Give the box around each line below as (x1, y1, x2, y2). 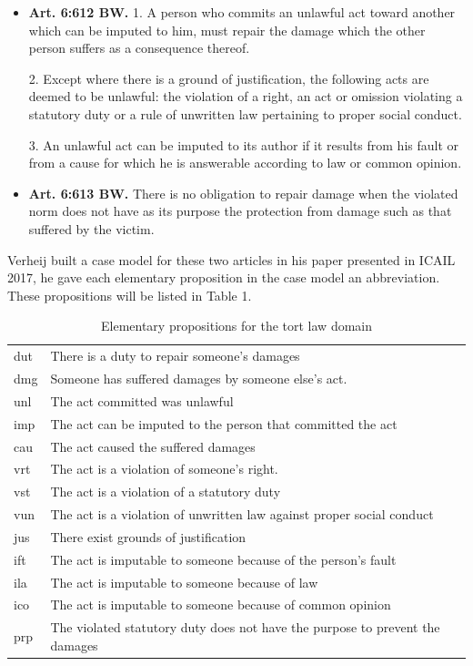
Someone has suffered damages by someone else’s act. (50, 369, 347, 387)
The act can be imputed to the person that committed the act (50, 414, 398, 433)
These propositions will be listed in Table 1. (7, 285, 252, 304)
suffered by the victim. (28, 219, 155, 238)
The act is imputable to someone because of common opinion (50, 595, 391, 614)
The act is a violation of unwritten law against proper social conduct (50, 505, 434, 524)
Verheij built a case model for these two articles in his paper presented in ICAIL (7, 250, 456, 269)
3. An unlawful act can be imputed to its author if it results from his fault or (28, 135, 459, 154)
